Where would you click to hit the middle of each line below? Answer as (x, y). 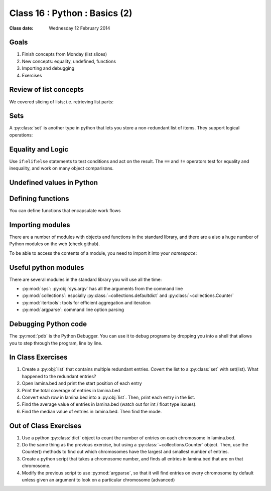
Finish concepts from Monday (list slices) (64, 54)
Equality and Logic (39, 149)
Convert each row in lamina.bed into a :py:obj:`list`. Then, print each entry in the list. (108, 397)
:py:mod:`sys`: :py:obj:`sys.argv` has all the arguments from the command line (102, 289)
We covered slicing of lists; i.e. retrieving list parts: (61, 102)
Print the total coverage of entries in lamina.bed (71, 390)
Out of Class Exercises (45, 426)
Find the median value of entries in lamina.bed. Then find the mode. (92, 411)
